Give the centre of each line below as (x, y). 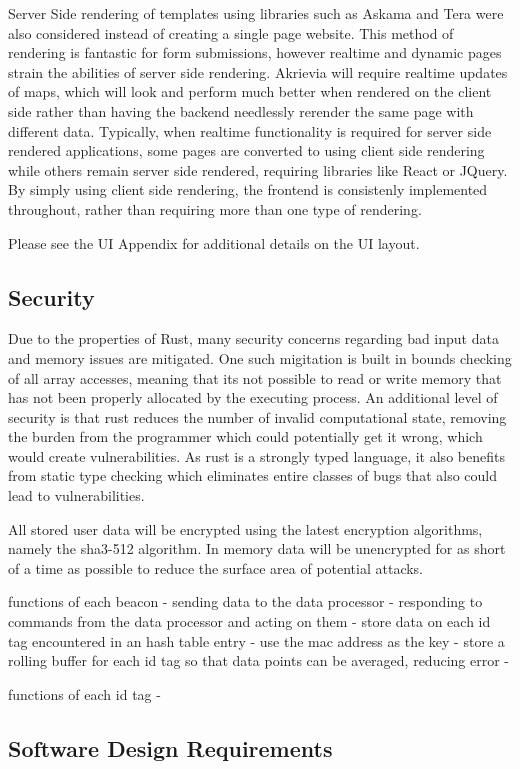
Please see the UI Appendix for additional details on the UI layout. (214, 242)
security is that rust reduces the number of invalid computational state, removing (257, 416)
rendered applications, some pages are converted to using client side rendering (246, 150)
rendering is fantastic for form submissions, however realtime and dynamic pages (255, 52)
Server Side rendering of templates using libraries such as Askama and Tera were (256, 13)
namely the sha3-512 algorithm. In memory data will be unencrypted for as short (257, 548)
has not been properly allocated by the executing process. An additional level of (253, 397)
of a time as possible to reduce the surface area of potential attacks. (216, 567)
